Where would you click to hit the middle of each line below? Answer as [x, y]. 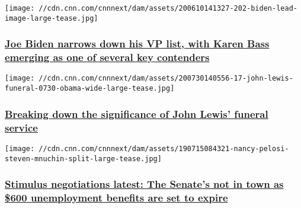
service [21, 127]
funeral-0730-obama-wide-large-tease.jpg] [90, 89]
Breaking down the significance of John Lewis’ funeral [137, 113]
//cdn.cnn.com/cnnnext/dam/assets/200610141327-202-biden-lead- [168, 8]
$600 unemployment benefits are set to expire [116, 198]
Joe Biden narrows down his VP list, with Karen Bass [137, 44]
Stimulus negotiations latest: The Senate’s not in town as [144, 184]
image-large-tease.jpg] [52, 18]
